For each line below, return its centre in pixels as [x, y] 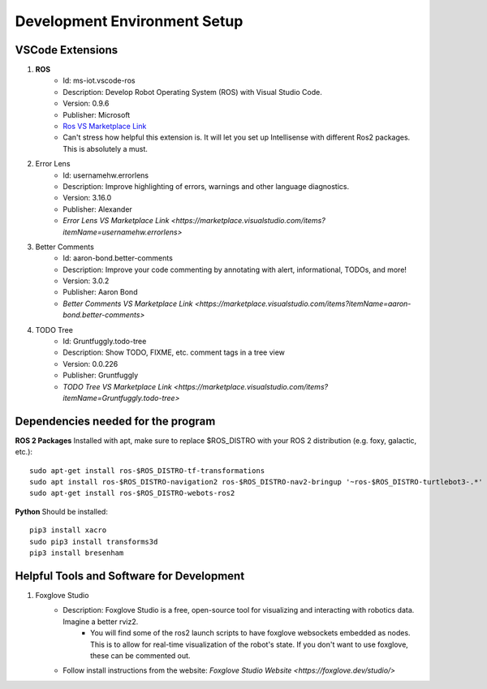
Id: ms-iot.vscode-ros [99, 80]
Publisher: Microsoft [97, 114]
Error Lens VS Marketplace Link [116, 221]
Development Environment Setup [129, 21]
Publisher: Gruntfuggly [101, 375]
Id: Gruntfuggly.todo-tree [105, 342]
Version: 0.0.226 [91, 364]
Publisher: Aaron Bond [100, 292]
